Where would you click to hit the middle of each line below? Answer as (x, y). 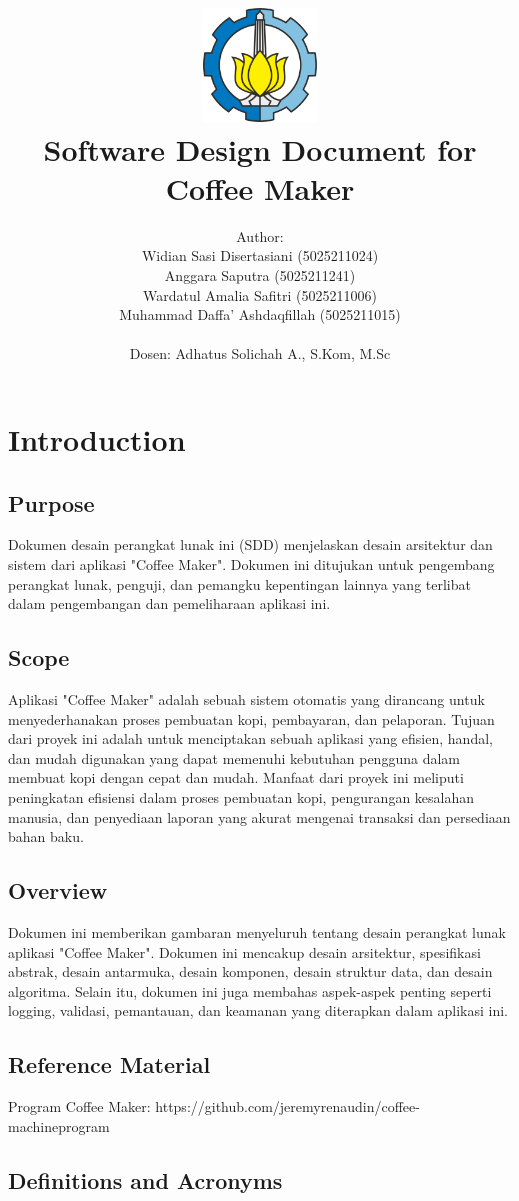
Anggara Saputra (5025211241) (260, 275)
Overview (58, 890)
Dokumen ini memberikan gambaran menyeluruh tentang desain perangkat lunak (257, 931)
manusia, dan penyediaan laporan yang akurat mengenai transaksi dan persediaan (259, 816)
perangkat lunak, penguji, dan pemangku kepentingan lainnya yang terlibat (239, 583)
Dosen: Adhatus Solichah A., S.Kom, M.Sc (260, 353)
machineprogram (59, 1125)
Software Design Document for (260, 148)
